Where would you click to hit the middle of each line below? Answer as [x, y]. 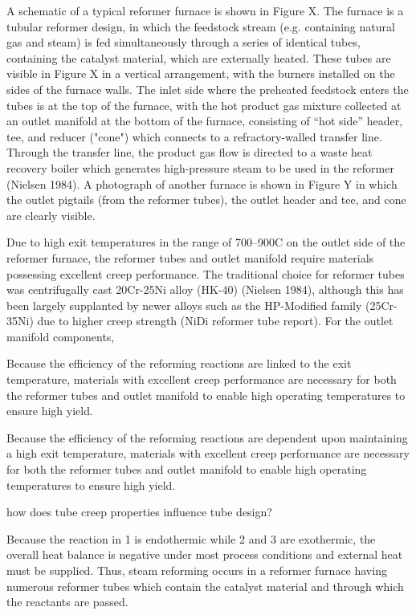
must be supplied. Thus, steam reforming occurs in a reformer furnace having [197, 570]
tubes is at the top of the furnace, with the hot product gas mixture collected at [204, 105]
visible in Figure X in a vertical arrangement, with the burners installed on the [201, 73]
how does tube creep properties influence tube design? [139, 512]
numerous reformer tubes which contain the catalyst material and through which [205, 586]
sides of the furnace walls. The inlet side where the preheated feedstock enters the [208, 89]
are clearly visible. [51, 215]
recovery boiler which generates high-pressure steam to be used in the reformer [200, 167]
